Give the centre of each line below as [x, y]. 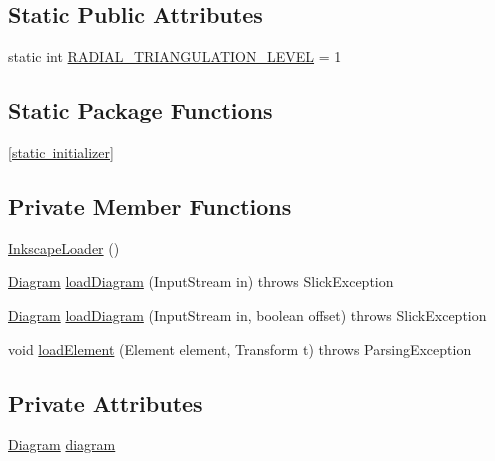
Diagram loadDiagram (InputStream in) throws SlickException [201, 281]
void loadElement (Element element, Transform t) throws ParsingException [240, 348]
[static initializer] [61, 152]
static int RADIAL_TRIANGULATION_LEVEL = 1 [175, 56]
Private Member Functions [150, 205]
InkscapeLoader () [64, 247]
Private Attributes [105, 402]
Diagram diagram [62, 444]
